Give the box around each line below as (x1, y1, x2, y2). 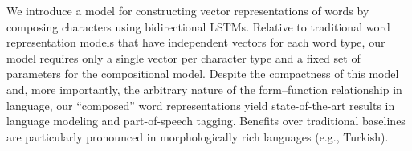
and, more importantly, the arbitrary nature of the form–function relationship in (6, 80, 402, 97)
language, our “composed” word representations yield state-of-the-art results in (6, 96, 395, 113)
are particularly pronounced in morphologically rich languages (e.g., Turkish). (6, 128, 389, 145)
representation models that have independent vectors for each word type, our (6, 34, 385, 51)
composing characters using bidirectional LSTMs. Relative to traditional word (6, 18, 390, 35)
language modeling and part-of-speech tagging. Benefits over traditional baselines (6, 112, 406, 129)
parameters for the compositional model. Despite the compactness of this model (6, 65, 399, 82)
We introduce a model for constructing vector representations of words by (6, 2, 369, 18)
